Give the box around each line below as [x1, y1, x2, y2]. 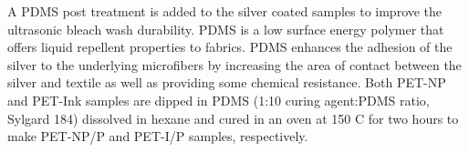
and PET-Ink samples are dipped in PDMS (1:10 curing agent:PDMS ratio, [7, 90, 430, 109]
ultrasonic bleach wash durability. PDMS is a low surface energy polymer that [7, 19, 444, 38]
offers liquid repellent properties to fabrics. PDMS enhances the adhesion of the [7, 37, 453, 56]
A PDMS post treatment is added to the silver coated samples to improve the [7, 2, 443, 20]
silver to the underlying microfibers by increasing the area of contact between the [7, 55, 462, 74]
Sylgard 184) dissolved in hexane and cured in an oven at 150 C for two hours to [7, 108, 459, 127]
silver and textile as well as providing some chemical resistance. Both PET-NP [7, 73, 446, 92]
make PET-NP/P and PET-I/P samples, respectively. [7, 127, 308, 146]
